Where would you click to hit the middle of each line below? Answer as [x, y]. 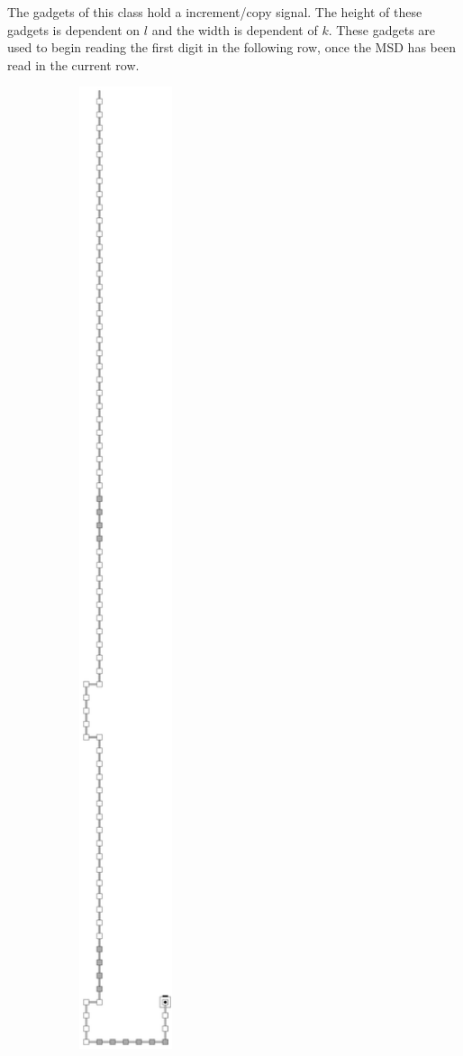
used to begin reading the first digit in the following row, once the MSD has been [231, 47]
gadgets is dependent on [74, 29]
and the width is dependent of [235, 29]
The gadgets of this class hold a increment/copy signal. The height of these [215, 12]
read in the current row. [73, 64]
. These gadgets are [382, 29]
